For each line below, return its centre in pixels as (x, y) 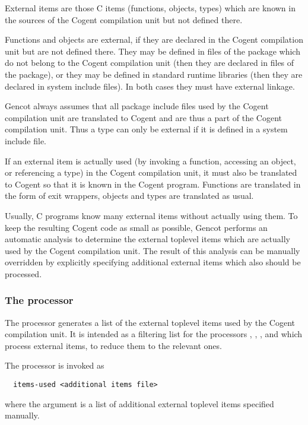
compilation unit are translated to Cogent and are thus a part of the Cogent (143, 117)
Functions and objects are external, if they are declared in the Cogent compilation (154, 39)
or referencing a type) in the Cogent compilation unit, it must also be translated (151, 172)
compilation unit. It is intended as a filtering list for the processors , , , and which (154, 334)
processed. (23, 273)
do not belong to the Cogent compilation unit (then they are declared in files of (150, 63)
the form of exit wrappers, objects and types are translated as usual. (129, 196)
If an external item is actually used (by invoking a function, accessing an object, (150, 161)
